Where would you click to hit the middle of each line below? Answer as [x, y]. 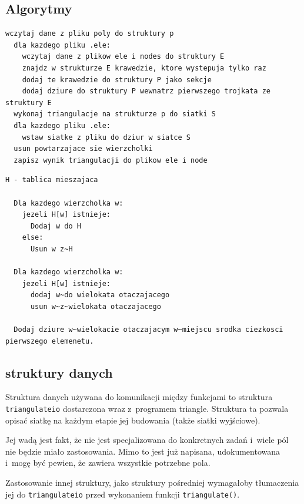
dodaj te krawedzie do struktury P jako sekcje [117, 80]
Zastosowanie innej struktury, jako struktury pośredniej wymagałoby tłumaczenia [152, 483]
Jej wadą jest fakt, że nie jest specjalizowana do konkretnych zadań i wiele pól [147, 440]
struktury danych [59, 372]
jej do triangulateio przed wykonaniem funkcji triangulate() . [123, 494]
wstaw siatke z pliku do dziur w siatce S [106, 137]
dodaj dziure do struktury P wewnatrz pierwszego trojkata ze [146, 91]
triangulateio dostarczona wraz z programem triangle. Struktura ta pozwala [147, 409]
